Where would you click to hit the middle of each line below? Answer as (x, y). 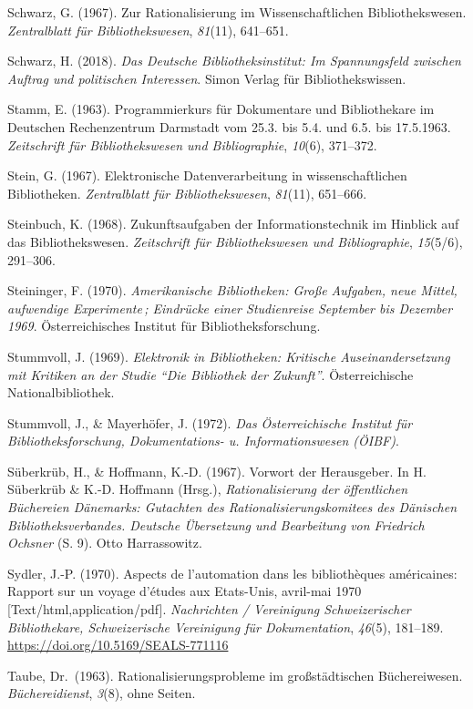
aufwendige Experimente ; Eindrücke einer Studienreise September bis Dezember (230, 308)
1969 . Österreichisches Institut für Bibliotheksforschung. (164, 326)
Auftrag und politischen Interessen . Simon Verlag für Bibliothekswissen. (207, 78)
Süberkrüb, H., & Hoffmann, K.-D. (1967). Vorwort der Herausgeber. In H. (217, 471)
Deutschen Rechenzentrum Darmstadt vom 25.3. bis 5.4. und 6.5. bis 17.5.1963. (229, 126)
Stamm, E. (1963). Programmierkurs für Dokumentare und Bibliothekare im (221, 109)
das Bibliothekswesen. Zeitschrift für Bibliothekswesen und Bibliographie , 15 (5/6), (235, 241)
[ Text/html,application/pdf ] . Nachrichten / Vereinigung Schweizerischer (209, 609)
